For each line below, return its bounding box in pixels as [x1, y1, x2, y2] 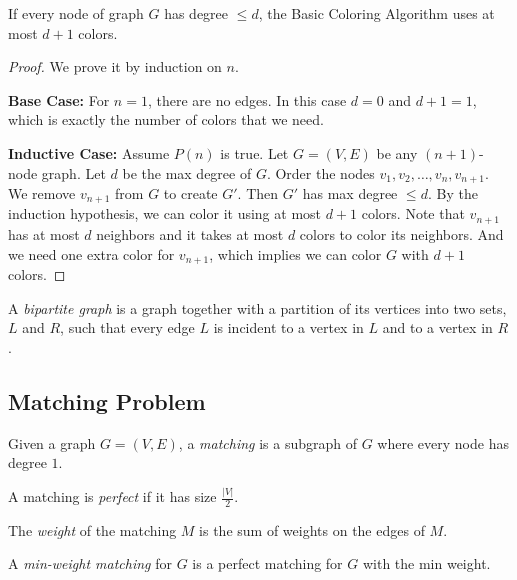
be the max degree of [122, 162, 252, 183]
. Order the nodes [266, 162, 375, 183]
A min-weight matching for [8, 553, 172, 574]
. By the [427, 183, 478, 204]
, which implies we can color [209, 243, 382, 264]
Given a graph [8, 432, 96, 453]
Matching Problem [8, 385, 206, 416]
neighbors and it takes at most [96, 223, 284, 244]
